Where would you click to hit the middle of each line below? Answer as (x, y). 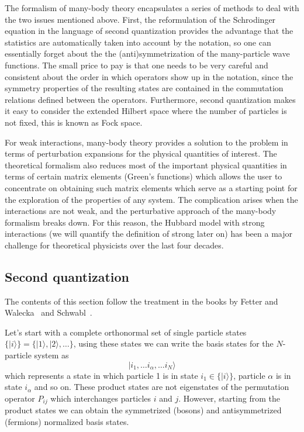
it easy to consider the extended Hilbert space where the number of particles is (146, 111)
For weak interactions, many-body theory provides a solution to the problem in (146, 142)
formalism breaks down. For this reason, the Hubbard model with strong (135, 222)
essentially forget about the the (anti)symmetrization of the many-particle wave (147, 53)
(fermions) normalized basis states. (67, 421)
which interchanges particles (101, 398)
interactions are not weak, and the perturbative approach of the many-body (141, 211)
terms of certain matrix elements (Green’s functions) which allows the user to (144, 176)
